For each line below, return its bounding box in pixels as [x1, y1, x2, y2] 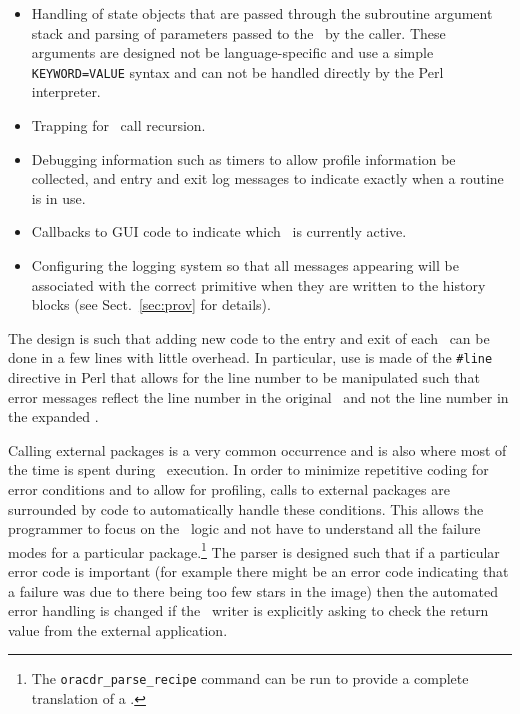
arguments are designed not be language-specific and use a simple [31, 42, 434, 63]
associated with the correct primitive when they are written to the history [31, 274, 486, 295]
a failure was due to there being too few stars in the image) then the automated [8, 580, 498, 601]
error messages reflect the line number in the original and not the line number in [8, 386, 509, 407]
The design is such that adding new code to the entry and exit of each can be [8, 327, 490, 348]
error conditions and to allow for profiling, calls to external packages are [8, 479, 450, 499]
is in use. [31, 187, 86, 208]
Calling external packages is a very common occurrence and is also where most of [8, 439, 507, 460]
